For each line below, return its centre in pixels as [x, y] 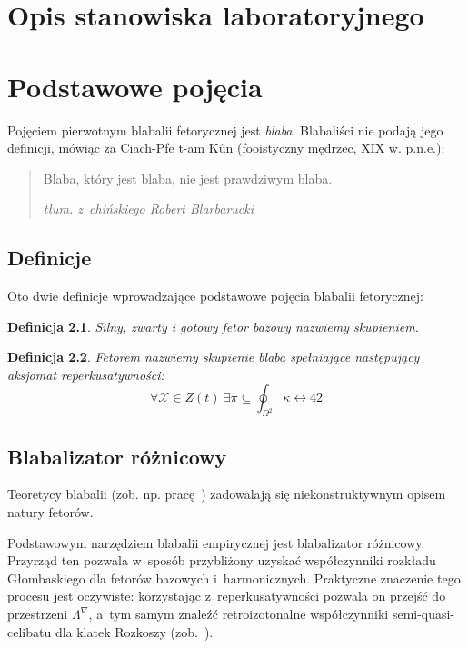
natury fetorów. [50, 512]
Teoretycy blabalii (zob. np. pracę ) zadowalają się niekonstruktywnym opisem [227, 494]
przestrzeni [38, 614]
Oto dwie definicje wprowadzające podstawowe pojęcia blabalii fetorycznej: [215, 296]
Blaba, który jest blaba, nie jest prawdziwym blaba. [188, 178]
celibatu [30, 631]
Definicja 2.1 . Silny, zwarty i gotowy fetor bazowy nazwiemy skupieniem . [213, 326]
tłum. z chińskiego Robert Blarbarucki [148, 209]
